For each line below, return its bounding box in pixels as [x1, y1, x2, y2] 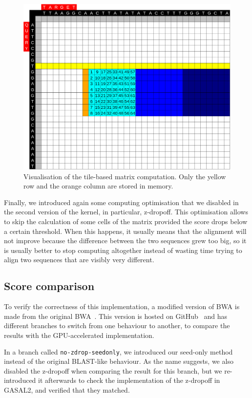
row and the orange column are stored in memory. [23, 181, 173, 191]
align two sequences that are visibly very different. [4, 254, 154, 265]
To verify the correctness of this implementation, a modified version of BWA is [4, 301, 240, 312]
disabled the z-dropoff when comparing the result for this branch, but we [4, 365, 222, 376]
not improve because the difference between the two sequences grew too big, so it [4, 235, 247, 246]
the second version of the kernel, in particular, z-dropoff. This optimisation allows [4, 207, 248, 217]
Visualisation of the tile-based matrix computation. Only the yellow [23, 171, 226, 181]
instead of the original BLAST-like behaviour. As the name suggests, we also [4, 356, 233, 366]
